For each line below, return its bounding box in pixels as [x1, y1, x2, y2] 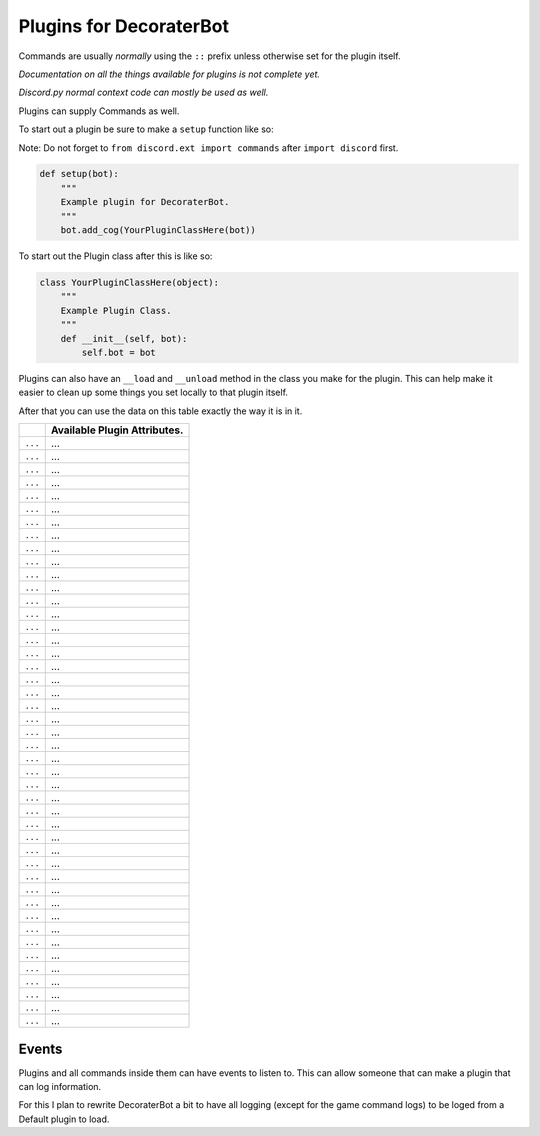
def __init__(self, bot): [60, 333, 188, 344]
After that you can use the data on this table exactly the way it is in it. [18, 405, 303, 417]
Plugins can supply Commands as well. [18, 105, 180, 117]
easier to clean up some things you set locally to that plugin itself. [18, 386, 289, 399]
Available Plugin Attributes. [50, 423, 184, 437]
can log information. [18, 1081, 102, 1093]
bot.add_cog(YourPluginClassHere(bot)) [60, 225, 257, 236]
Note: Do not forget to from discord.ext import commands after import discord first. [18, 141, 399, 154]
